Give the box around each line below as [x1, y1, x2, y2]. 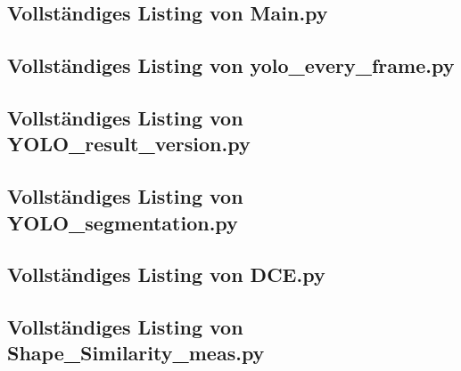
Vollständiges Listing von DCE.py [7, 261, 325, 288]
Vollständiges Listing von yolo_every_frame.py [7, 52, 455, 79]
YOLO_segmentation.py [7, 208, 238, 236]
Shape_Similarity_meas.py [7, 339, 265, 367]
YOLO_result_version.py [7, 130, 251, 157]
